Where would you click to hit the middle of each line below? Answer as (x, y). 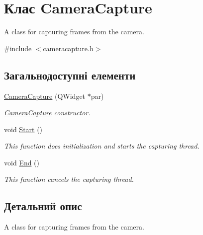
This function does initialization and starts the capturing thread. (102, 146)
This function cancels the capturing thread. (69, 179)
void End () (22, 162)
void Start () (23, 129)
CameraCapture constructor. (47, 113)
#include (18, 48)
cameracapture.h (68, 48)
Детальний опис (43, 206)
